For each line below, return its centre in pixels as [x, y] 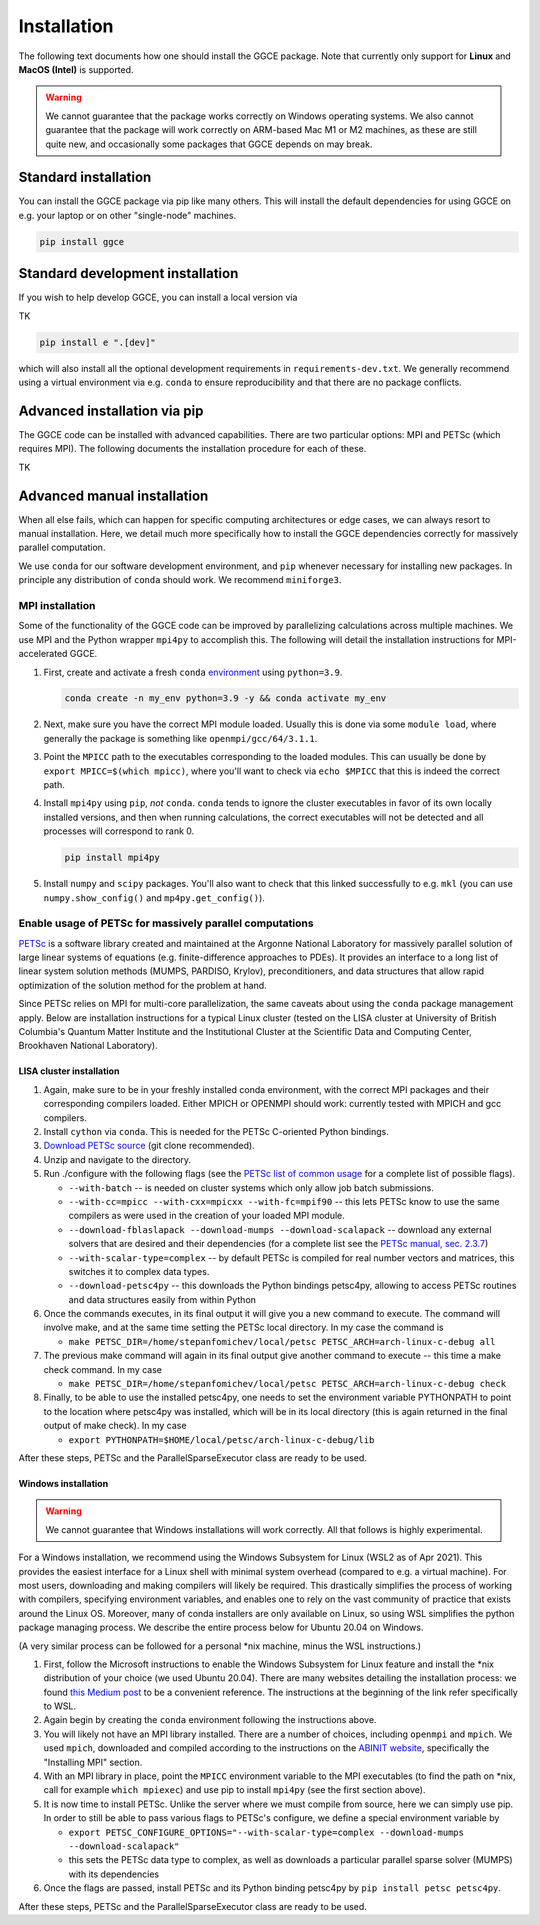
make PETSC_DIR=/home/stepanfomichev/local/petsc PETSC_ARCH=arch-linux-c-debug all [282, 1341]
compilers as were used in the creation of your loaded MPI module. [206, 1216]
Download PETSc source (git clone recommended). [149, 1146]
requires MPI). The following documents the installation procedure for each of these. [192, 449]
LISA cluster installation [69, 1071]
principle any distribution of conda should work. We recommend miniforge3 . [180, 580]
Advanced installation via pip [111, 410]
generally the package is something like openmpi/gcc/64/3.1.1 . [180, 738]
